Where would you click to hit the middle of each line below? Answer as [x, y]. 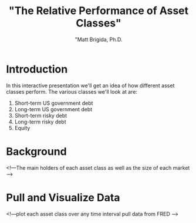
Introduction [37, 69]
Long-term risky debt [40, 122]
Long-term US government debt [53, 109]
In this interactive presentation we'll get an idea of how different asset [90, 85]
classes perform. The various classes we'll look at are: [72, 91]
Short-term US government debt [54, 103]
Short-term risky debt [41, 115]
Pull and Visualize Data [63, 198]
